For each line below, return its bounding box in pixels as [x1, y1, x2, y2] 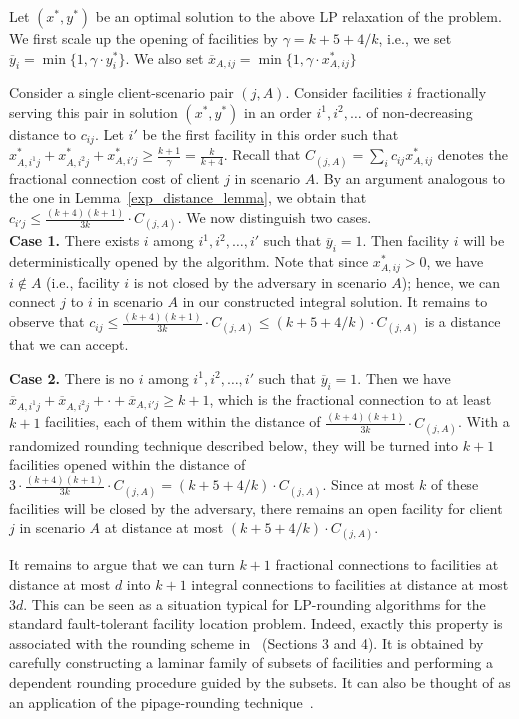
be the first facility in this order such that [142, 123, 399, 144]
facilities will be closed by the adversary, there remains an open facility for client [9, 497, 503, 518]
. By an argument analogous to [315, 167, 505, 188]
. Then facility [362, 230, 450, 251]
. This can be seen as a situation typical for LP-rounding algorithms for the [23, 593, 486, 614]
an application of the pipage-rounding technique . [9, 691, 314, 712]
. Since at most [322, 474, 415, 495]
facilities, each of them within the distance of [45, 411, 321, 432]
